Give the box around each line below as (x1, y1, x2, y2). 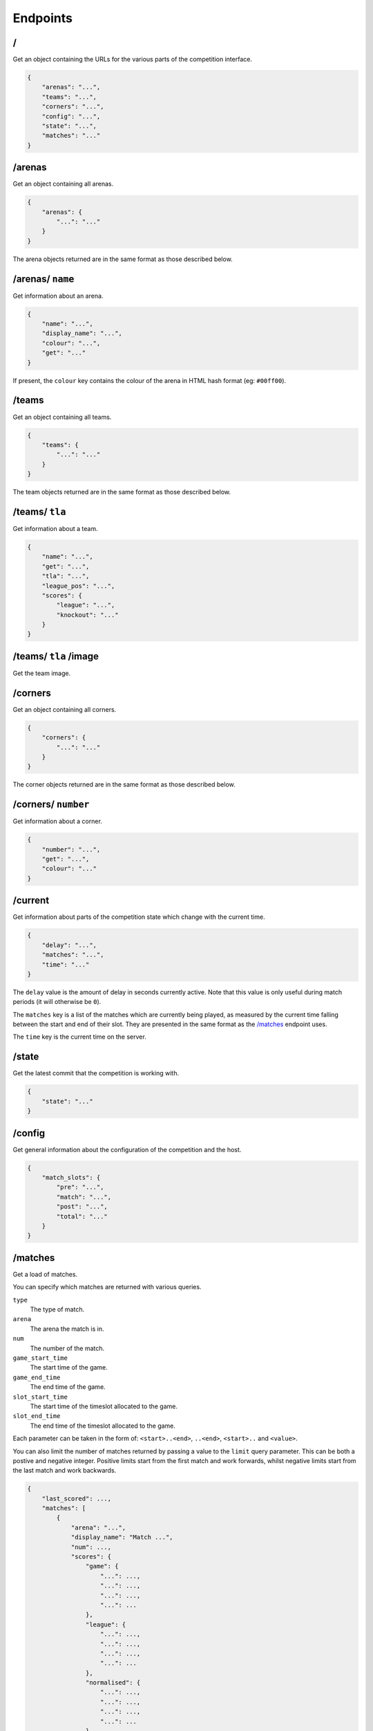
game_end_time (12, 1373, 61, 1381)
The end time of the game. (30, 1383, 106, 1391)
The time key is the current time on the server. (12, 1032, 146, 1041)
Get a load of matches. (12, 1270, 78, 1278)
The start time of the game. (30, 1363, 108, 1372)
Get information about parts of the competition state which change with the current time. (12, 913, 265, 921)
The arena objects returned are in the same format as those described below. (12, 255, 233, 263)
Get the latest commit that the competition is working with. (12, 1069, 180, 1077)
